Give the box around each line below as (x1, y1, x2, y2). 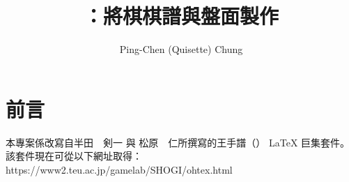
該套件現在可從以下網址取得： (6, 149, 142, 163)
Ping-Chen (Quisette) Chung (119, 42, 243, 56)
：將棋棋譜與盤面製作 (83, 1, 279, 30)
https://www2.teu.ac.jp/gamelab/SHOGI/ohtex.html (6, 162, 233, 176)
